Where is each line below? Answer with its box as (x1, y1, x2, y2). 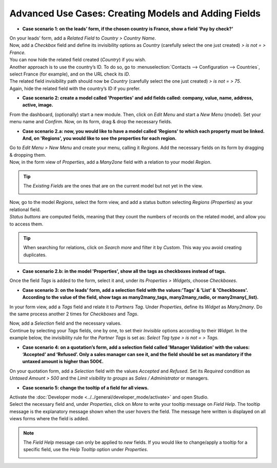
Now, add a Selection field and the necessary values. (9, 320, 122, 326)
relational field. (9, 206, 41, 213)
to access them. (9, 221, 44, 227)
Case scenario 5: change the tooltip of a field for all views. (22, 384, 149, 390)
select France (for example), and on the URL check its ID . (9, 71, 130, 77)
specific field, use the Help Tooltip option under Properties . (23, 446, 148, 453)
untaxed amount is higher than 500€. (22, 359, 104, 365)
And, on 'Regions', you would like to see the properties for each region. (22, 135, 177, 141)
